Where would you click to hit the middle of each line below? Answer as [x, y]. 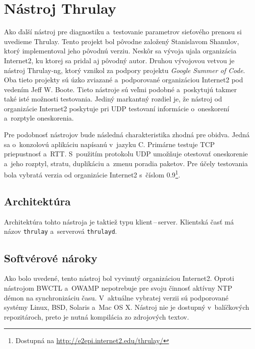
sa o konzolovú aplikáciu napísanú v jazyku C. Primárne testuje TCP [109, 144]
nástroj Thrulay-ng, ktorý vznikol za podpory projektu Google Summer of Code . [125, 70]
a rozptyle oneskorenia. [39, 118]
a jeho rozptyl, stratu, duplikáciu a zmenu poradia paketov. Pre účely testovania [126, 163]
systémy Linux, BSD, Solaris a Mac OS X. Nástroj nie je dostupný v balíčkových [127, 307]
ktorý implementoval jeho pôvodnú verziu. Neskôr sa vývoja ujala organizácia [120, 51]
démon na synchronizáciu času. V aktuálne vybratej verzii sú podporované [116, 297]
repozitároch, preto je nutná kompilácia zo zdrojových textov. [97, 316]
